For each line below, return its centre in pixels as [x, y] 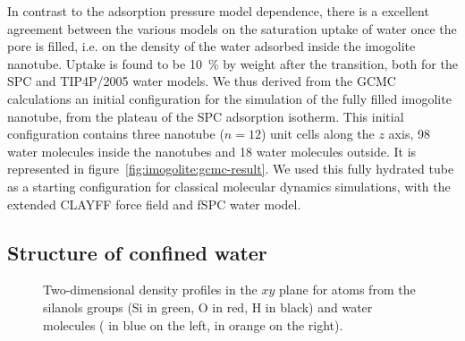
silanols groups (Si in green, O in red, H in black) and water [208, 307]
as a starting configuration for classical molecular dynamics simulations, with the [229, 186]
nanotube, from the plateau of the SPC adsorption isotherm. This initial [206, 116]
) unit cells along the [317, 134]
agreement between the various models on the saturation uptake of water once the [232, 28]
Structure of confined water [137, 252]
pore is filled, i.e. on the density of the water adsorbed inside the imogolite [211, 46]
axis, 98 [409, 134]
